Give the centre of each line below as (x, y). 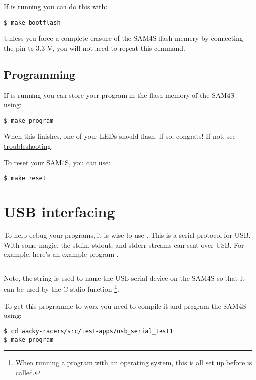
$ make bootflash (32, 22)
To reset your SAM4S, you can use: (57, 162)
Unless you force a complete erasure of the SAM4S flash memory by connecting (124, 38)
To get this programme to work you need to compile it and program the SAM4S (125, 305)
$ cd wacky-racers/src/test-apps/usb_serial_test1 (89, 331)
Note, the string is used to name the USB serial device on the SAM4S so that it (125, 277)
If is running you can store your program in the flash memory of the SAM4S (119, 95)
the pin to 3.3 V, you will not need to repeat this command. (95, 47)
